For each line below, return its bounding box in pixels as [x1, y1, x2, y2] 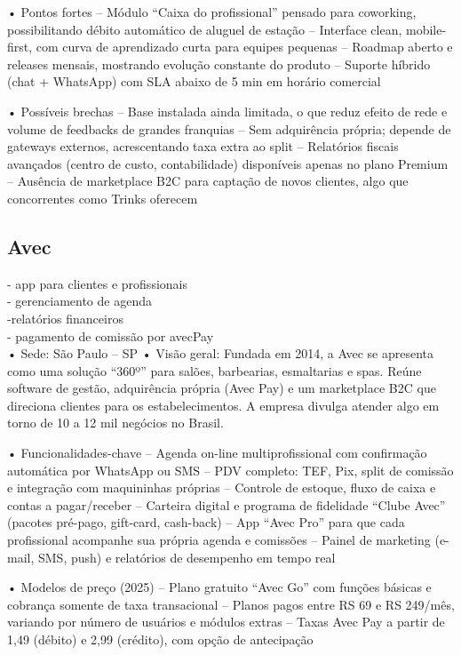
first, [7, 37, 33, 56]
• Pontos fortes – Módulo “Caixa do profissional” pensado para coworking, [7, 3, 417, 20]
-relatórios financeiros [7, 308, 123, 327]
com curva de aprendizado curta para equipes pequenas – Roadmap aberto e [36, 37, 453, 56]
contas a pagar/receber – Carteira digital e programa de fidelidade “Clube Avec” [7, 495, 446, 514]
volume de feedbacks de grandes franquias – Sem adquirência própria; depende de [7, 119, 451, 138]
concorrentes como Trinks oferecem [7, 188, 198, 207]
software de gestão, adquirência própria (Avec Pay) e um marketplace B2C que [7, 379, 436, 397]
